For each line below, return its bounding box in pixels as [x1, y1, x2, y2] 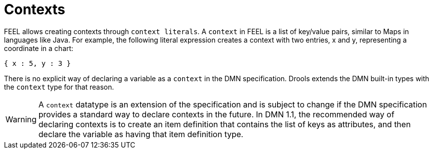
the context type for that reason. [4, 82, 114, 91]
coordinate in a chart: [4, 44, 74, 52]
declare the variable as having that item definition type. [38, 129, 243, 139]
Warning [5, 114, 37, 124]
